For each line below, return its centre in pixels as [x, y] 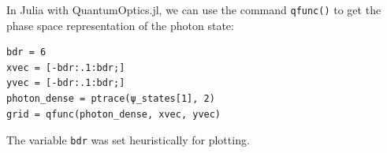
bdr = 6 [26, 52]
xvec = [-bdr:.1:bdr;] [66, 67]
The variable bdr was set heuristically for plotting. [128, 140]
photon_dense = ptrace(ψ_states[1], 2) [111, 99]
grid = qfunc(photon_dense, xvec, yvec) [114, 114]
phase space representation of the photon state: [120, 25]
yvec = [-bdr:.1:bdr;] [66, 83]
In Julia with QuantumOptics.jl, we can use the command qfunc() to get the [194, 9]
